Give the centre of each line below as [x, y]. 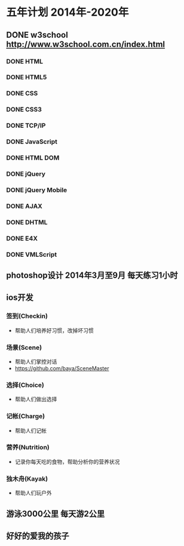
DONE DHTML [27, 222]
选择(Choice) [25, 385]
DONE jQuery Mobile [37, 190]
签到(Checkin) [27, 316]
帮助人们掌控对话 [36, 361]
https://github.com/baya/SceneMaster [62, 368]
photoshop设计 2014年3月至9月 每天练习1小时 [92, 275]
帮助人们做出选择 [36, 399]
